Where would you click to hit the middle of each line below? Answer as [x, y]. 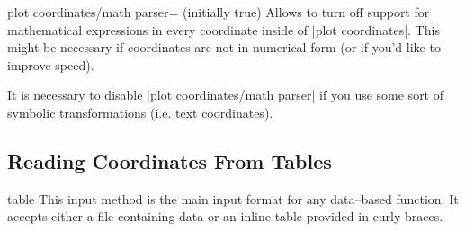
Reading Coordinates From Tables [170, 160]
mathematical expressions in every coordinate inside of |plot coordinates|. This [224, 29]
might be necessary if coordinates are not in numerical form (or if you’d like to [224, 47]
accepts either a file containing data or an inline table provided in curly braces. [225, 216]
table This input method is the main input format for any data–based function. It [233, 198]
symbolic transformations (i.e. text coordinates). [140, 112]
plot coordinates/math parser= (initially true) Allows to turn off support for [219, 12]
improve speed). [51, 64]
